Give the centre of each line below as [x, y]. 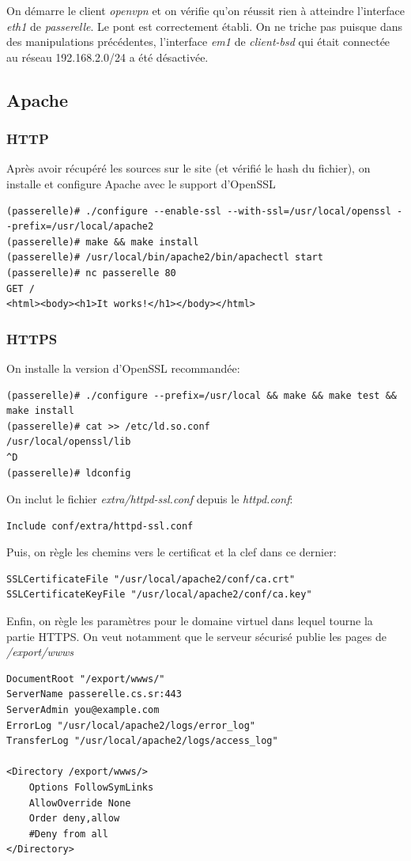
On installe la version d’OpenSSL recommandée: [123, 368]
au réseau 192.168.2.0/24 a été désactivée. [107, 57]
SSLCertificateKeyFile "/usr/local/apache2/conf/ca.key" [159, 595]
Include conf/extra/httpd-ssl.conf [100, 526]
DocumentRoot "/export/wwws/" [86, 679]
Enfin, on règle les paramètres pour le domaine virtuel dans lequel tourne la [190, 621]
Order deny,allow [74, 819]
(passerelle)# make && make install [103, 242]
